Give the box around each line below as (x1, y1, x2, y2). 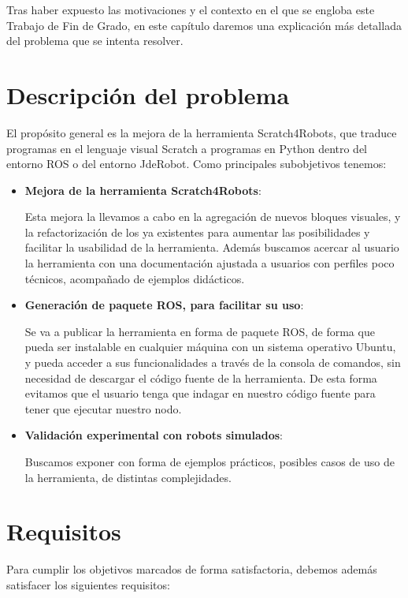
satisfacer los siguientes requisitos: (6, 576, 170, 592)
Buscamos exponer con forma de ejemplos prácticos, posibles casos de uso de (24, 454, 395, 469)
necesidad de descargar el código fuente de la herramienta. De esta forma (24, 369, 377, 386)
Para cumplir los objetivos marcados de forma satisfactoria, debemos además (6, 561, 377, 577)
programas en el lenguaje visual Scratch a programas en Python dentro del (6, 140, 368, 156)
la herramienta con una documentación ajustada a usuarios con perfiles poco (24, 255, 395, 271)
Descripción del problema (6, 78, 290, 110)
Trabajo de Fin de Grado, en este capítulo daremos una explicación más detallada (6, 17, 402, 33)
